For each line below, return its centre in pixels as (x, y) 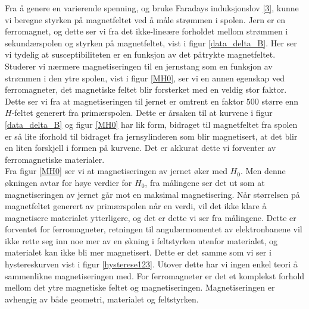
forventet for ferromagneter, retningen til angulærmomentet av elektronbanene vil (154, 229)
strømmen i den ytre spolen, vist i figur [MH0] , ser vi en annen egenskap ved (145, 78)
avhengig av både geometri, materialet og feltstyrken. (102, 299)
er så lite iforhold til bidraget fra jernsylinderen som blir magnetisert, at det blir (151, 136)
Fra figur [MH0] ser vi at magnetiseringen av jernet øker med (116, 171)
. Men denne (263, 171)
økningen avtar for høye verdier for (68, 182)
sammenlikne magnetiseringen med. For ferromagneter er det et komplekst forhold (155, 275)
